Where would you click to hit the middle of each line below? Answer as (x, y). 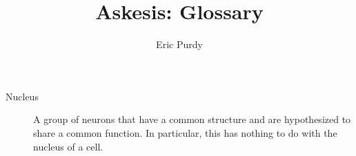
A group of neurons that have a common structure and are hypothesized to (192, 119)
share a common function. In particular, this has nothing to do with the (185, 132)
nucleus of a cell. (68, 146)
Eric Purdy (179, 44)
